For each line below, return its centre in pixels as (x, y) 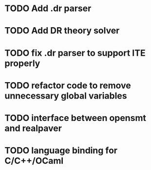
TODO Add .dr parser (48, 8)
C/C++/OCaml (34, 161)
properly (22, 63)
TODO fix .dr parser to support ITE (75, 53)
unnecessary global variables (66, 96)
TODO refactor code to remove (68, 85)
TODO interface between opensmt (75, 118)
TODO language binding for (61, 151)
